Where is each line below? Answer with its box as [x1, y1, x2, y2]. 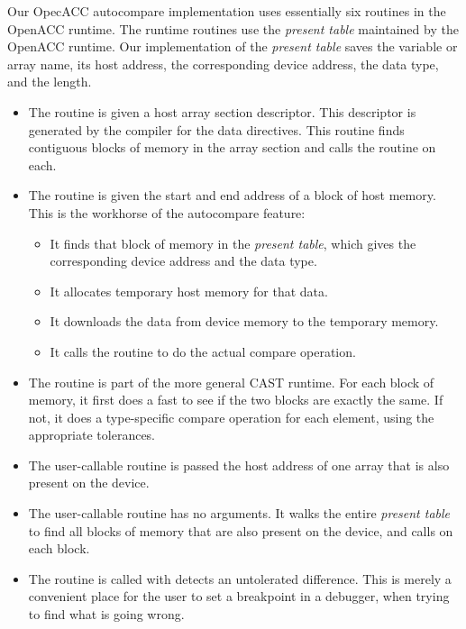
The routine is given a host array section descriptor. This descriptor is [28, 102, 416, 121]
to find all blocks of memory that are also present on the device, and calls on [28, 521, 453, 540]
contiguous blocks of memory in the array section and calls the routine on [28, 138, 436, 157]
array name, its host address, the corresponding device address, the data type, [7, 54, 439, 73]
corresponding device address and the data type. [50, 251, 317, 270]
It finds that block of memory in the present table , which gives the [50, 233, 416, 252]
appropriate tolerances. [28, 425, 156, 444]
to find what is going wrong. [28, 605, 185, 624]
